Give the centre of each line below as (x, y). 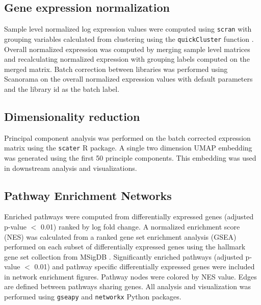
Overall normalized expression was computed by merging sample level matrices (127, 49)
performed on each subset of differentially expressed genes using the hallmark (125, 247)
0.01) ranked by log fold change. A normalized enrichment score (140, 226)
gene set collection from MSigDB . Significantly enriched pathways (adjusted (124, 256)
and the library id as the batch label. (62, 88)
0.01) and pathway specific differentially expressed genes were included (145, 266)
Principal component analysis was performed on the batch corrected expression (127, 137)
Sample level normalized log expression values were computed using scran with (128, 29)
